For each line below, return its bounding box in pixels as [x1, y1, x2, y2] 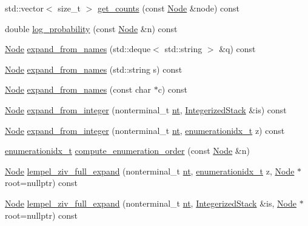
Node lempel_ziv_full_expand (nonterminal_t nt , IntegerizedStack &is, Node [5, 196, 296, 209]
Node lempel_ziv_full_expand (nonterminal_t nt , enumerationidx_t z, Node [5, 164, 295, 177]
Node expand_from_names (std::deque [5, 42, 151, 55]
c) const [158, 83, 187, 96]
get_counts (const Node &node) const [98, 2, 239, 14]
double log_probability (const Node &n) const [5, 22, 178, 35]
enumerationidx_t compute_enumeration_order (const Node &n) [5, 144, 250, 157]
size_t [58, 2, 81, 14]
